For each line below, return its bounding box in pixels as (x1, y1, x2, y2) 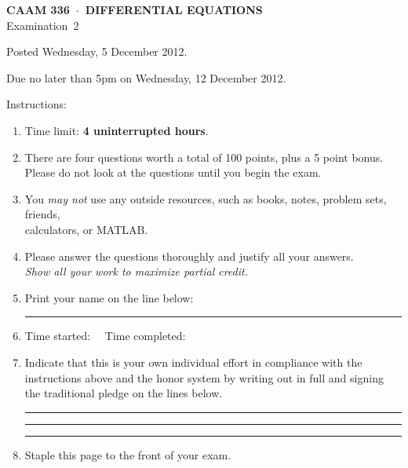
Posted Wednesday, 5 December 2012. (6, 43, 188, 60)
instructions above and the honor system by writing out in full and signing (24, 369, 384, 386)
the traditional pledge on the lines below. (24, 385, 223, 401)
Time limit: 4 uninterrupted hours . (24, 122, 209, 138)
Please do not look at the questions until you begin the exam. (24, 164, 322, 181)
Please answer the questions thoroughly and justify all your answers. (24, 247, 354, 264)
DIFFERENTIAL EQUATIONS (85, 2, 263, 17)
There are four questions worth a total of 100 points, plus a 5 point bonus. (24, 148, 384, 165)
